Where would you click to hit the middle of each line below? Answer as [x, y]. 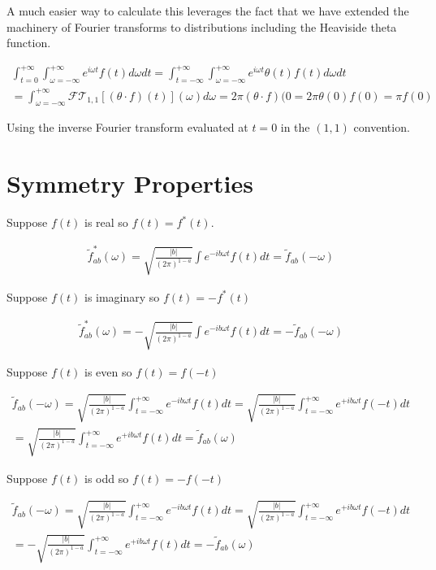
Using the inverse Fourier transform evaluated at [127, 127]
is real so [106, 222]
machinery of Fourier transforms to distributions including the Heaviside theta [202, 26]
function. [29, 43]
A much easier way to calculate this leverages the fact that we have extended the [208, 11]
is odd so [106, 478]
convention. [382, 127]
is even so [108, 371]
